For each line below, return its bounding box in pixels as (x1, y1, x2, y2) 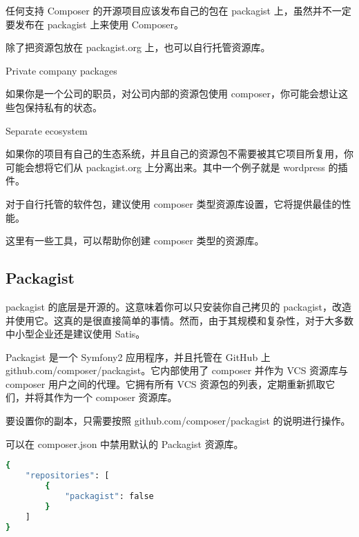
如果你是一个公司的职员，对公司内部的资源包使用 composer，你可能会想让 (6, 86, 338, 101)
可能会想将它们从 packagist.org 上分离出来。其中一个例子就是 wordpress (6, 159, 325, 174)
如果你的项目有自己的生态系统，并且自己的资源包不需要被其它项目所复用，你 (6, 146, 353, 161)
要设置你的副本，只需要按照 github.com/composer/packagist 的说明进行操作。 (6, 413, 351, 428)
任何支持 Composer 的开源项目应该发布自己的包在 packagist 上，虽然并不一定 (6, 3, 351, 17)
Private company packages (6, 63, 117, 77)
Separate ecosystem (6, 123, 88, 137)
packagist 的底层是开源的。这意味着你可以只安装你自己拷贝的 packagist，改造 (6, 299, 352, 313)
